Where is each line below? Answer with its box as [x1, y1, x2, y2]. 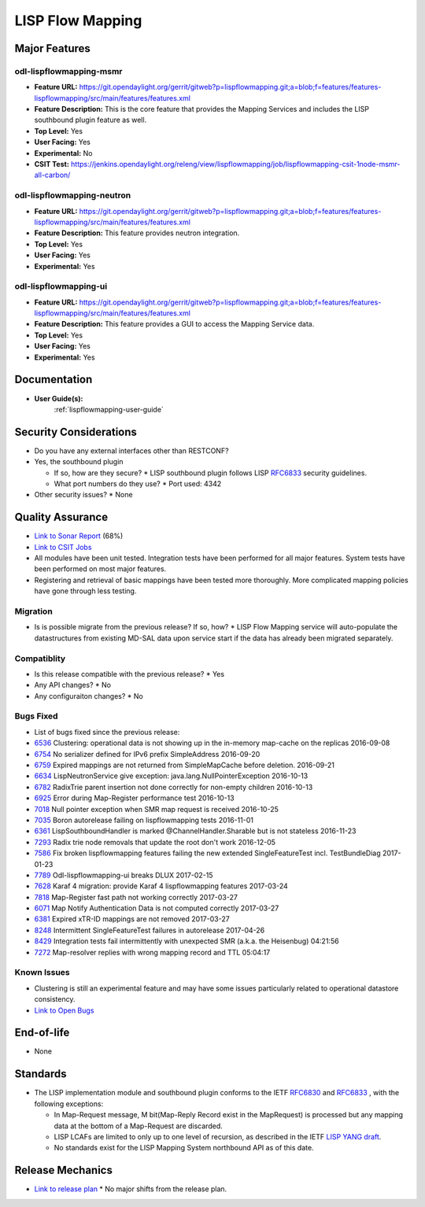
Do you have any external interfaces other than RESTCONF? [34, 445, 229, 456]
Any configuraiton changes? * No [34, 691, 143, 700]
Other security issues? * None [34, 490, 133, 500]
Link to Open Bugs [34, 1006, 94, 1015]
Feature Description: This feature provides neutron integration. [34, 228, 240, 238]
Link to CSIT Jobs [34, 542, 92, 552]
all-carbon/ [34, 170, 71, 180]
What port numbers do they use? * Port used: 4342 [54, 479, 222, 488]
